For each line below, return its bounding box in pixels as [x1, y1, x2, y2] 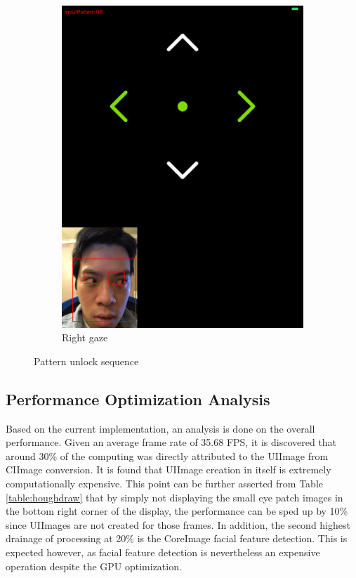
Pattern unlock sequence [34, 353, 139, 368]
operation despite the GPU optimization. [6, 558, 182, 573]
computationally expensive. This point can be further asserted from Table [6, 476, 323, 491]
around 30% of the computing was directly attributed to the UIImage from [6, 448, 329, 463]
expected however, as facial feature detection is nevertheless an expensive [6, 544, 320, 559]
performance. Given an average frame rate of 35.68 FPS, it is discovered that [6, 435, 337, 449]
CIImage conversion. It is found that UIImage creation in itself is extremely [6, 462, 331, 477]
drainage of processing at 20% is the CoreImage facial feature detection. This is [6, 531, 348, 546]
